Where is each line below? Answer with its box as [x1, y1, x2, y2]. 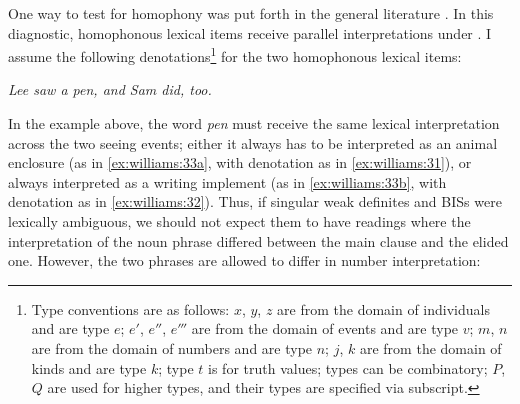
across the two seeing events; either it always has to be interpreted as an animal [8, 132, 498, 153]
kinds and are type [31, 357, 147, 378]
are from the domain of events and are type [191, 318, 459, 339]
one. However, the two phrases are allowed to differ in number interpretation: [8, 250, 481, 271]
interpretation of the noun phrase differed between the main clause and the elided [8, 230, 509, 251]
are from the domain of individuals [277, 298, 490, 319]
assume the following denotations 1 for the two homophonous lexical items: [8, 43, 462, 66]
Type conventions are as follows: [31, 298, 230, 319]
